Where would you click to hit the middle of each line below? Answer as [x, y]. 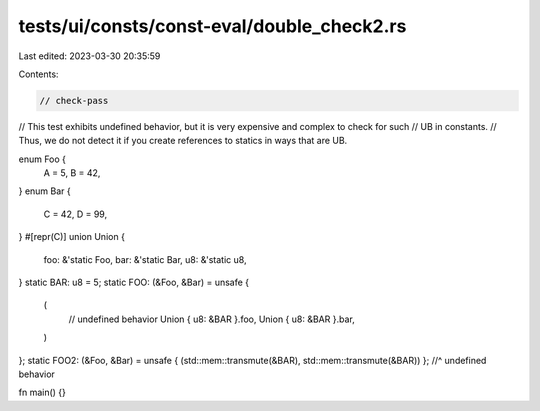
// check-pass [74, 100]
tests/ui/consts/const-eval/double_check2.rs [212, 26]
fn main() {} [42, 392]
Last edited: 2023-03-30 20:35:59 [89, 56]
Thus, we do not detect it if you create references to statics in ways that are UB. [183, 141]
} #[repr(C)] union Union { [71, 237]
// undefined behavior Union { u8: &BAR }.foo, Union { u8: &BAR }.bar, [211, 319]
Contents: [38, 74]
